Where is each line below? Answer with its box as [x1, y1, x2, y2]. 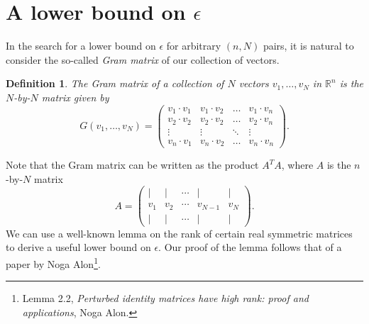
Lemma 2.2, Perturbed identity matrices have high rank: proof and [22, 291, 309, 306]
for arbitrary [166, 38, 221, 53]
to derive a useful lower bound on [6, 240, 151, 255]
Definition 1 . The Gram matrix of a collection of [6, 76, 224, 91]
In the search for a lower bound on [6, 38, 156, 53]
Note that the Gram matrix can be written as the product [6, 157, 259, 172]
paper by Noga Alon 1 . [6, 255, 101, 271]
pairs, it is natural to [263, 38, 354, 53]
